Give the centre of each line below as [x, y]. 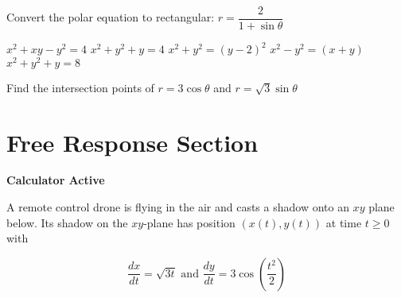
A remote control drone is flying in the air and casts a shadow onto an [178, 207]
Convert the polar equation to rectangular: [111, 17]
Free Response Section [132, 142]
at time [344, 222]
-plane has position [189, 222]
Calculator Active [56, 180]
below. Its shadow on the [67, 222]
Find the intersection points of [80, 87]
